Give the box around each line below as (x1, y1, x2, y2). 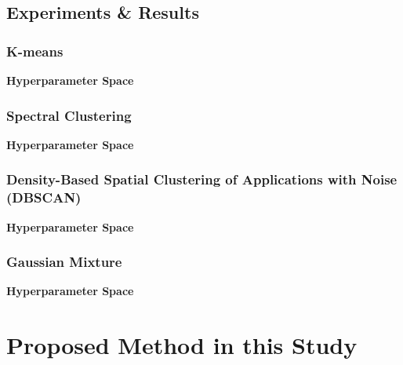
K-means (6, 41, 64, 60)
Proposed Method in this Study (6, 329, 358, 361)
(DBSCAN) (6, 188, 82, 207)
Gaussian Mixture (6, 252, 122, 272)
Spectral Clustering (6, 105, 132, 125)
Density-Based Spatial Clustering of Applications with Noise (6, 170, 398, 189)
